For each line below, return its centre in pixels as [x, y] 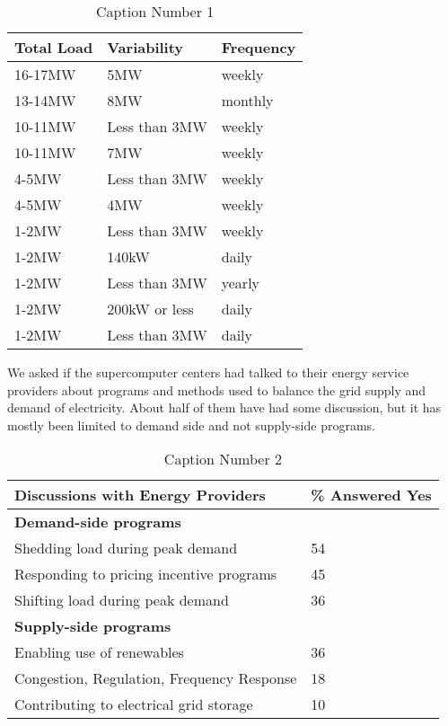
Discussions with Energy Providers [140, 495]
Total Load [54, 47]
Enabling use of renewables [99, 652]
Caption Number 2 [223, 459]
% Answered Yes [371, 495]
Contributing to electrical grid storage [134, 704]
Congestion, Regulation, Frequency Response [156, 678]
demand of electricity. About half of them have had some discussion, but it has [224, 407]
